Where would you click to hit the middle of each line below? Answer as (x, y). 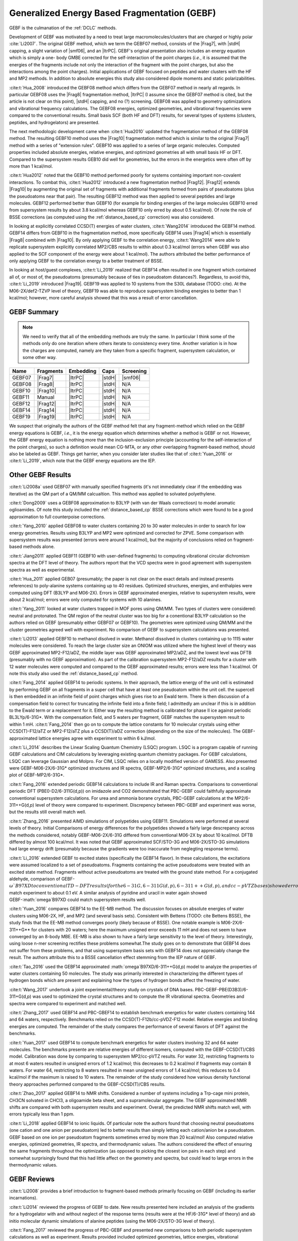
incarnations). (23, 1198)
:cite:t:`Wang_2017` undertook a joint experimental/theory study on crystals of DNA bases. (102, 989)
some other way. (40, 357)
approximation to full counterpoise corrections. (57, 517)
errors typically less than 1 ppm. (42, 1114)
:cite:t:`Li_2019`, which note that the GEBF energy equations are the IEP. (82, 461)
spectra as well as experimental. (42, 570)
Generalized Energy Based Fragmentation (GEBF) (112, 13)
